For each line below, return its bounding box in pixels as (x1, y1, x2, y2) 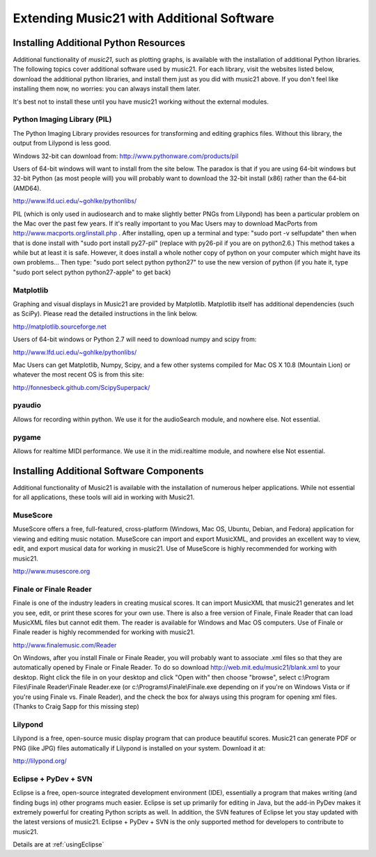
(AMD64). (13, 184, 42, 192)
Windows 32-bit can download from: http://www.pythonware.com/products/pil (13, 152, 239, 160)
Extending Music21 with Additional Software (13, 10, 274, 26)
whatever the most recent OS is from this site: (13, 370, 144, 379)
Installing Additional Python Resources (13, 37, 186, 49)
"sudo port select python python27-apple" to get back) (13, 268, 171, 276)
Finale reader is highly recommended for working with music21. (13, 628, 195, 636)
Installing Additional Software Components (13, 465, 205, 477)
